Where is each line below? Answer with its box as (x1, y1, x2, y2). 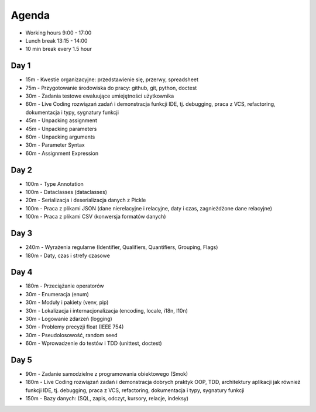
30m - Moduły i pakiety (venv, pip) (25, 299, 109, 306)
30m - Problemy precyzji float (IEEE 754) (25, 323, 124, 330)
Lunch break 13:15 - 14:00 (25, 37, 88, 44)
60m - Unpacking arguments (25, 133, 95, 140)
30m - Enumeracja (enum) (25, 290, 89, 297)
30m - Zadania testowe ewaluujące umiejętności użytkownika (25, 92, 174, 99)
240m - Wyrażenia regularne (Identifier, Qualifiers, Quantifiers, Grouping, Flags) (25, 244, 218, 251)
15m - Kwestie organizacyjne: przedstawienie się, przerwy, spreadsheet (25, 76, 199, 83)
